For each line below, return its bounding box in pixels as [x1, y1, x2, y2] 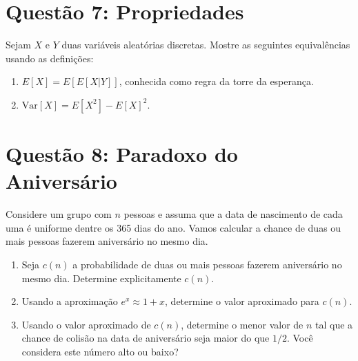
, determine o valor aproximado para [165, 294, 319, 308]
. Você [286, 331, 313, 345]
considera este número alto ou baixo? [21, 344, 179, 358]
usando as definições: [6, 50, 94, 65]
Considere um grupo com [6, 207, 112, 221]
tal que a [315, 317, 353, 331]
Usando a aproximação [21, 294, 118, 308]
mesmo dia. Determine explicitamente [21, 270, 181, 285]
